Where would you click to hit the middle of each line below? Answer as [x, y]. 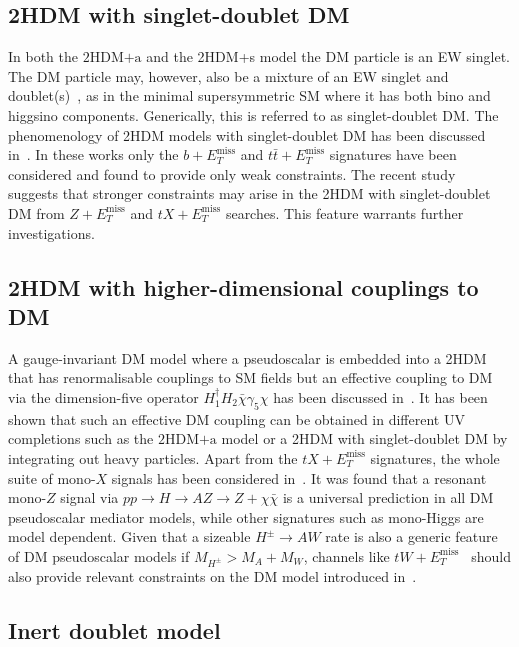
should [491, 555]
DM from [36, 212]
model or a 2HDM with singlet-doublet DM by [364, 438]
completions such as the [81, 438]
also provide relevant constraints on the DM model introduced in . [212, 575]
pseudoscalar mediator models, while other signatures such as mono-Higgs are [246, 516]
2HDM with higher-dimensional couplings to [243, 286]
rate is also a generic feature [411, 536]
